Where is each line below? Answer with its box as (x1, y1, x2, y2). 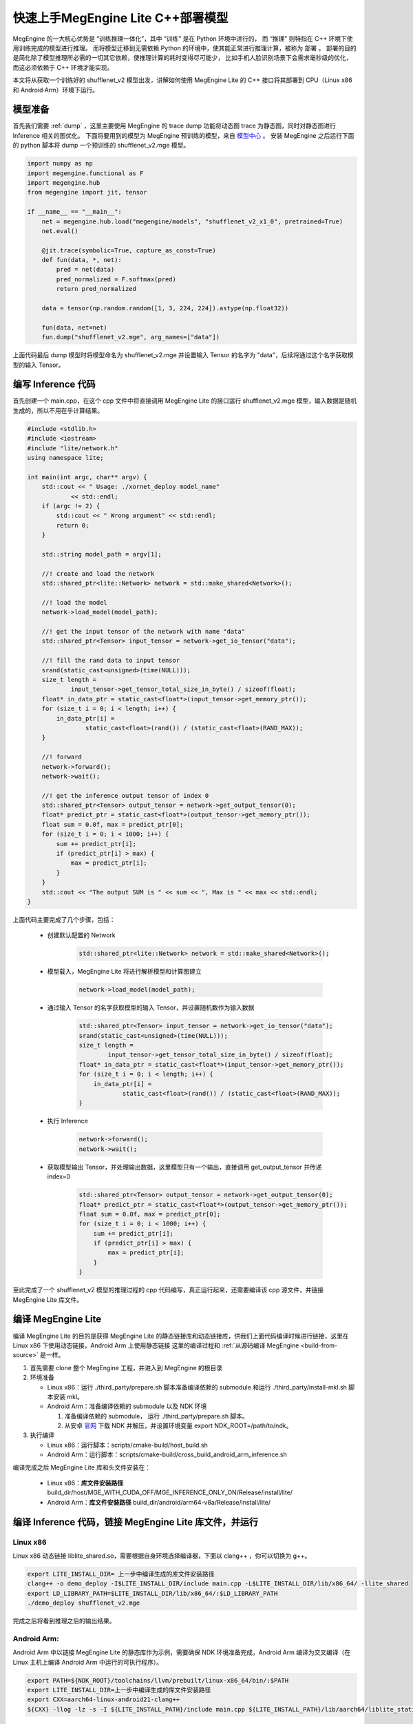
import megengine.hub (27, 179, 100, 186)
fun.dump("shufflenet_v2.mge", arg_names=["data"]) (41, 333, 220, 341)
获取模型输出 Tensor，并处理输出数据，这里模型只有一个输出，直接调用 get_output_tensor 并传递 (47, 1163, 322, 1171)
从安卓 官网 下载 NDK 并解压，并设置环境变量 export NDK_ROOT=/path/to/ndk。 (64, 1421, 293, 1430)
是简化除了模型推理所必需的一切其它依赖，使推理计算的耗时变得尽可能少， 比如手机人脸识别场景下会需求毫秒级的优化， (12, 54, 352, 62)
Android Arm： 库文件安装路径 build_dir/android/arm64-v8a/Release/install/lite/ (47, 1498, 271, 1506)
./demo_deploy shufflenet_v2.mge (27, 1599, 140, 1607)
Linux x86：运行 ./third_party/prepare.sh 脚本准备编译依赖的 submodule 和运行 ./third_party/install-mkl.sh (47, 1383, 348, 1391)
